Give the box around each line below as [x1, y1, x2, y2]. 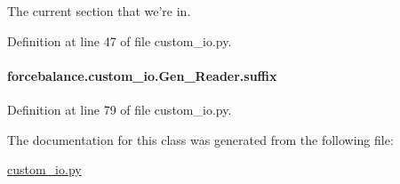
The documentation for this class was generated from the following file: [7, 130, 394, 148]
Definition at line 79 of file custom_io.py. [7, 100, 232, 118]
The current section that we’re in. [7, 2, 191, 20]
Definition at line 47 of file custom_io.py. [7, 31, 232, 50]
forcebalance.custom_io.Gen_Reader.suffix [7, 66, 277, 84]
